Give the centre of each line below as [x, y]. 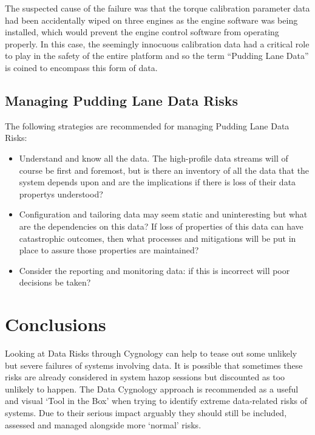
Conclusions [56, 324]
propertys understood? [61, 194]
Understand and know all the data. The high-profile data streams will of [154, 158]
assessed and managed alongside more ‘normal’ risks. [103, 424]
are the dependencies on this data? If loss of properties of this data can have [161, 226]
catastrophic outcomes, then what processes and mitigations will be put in [157, 238]
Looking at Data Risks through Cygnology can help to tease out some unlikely [151, 353]
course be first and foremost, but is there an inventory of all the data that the [164, 170]
